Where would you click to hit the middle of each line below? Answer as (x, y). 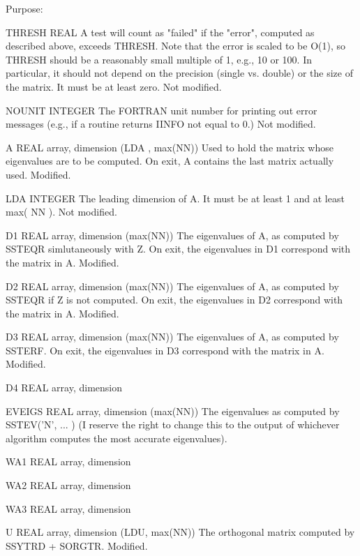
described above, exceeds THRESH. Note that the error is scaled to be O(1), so (175, 46)
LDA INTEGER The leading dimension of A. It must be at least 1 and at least (175, 198)
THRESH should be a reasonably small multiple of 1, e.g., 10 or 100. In (159, 59)
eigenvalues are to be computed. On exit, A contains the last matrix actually (170, 161)
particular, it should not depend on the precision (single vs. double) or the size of (179, 73)
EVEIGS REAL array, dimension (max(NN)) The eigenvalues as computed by (173, 411)
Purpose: (24, 8)
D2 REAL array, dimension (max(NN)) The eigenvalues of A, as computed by (172, 286)
